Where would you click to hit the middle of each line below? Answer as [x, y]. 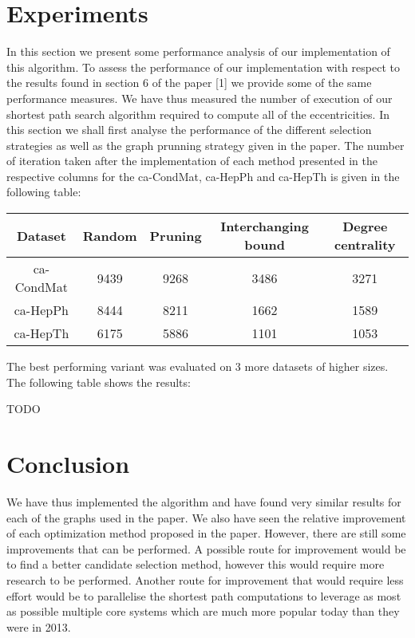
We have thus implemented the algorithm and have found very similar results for [204, 501]
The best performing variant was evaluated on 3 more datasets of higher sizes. [198, 366]
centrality [365, 245]
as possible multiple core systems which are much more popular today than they [203, 611]
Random [110, 235]
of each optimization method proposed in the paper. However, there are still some [206, 533]
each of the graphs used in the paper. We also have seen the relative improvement [206, 517]
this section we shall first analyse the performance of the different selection [189, 130]
